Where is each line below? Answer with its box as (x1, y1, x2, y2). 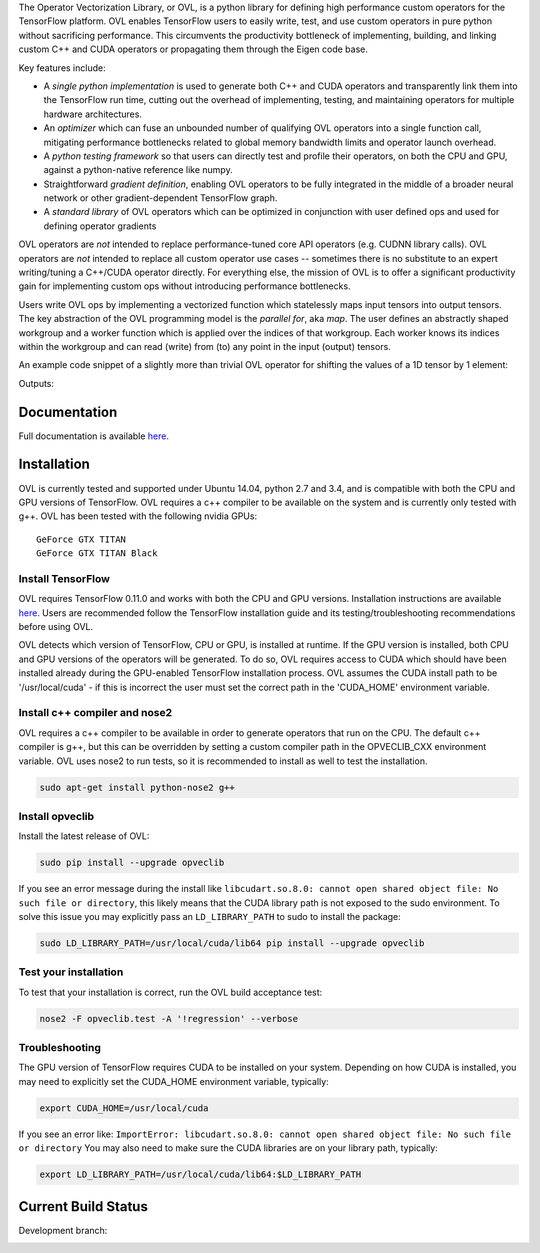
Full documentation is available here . (18, 430, 170, 442)
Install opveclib (18, 809, 95, 823)
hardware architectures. (43, 108, 142, 120)
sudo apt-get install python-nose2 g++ (39, 781, 235, 793)
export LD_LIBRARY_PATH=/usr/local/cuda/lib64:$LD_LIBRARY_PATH (39, 1169, 362, 1180)
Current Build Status (18, 1198, 149, 1215)
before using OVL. (18, 621, 94, 633)
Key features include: (18, 61, 106, 74)
